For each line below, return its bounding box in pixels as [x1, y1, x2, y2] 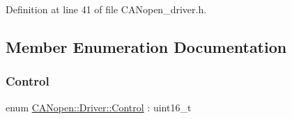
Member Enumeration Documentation [6, 35, 287, 57]
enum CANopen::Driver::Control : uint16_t [6, 100, 192, 114]
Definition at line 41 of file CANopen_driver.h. [6, 2, 207, 16]
